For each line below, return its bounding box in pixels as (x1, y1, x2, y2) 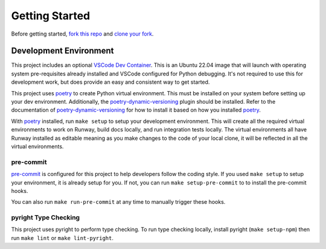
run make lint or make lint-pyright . (11, 234, 114, 241)
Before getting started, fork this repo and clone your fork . (11, 30, 154, 37)
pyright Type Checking (11, 213, 80, 222)
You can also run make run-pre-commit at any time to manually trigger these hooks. (11, 198, 226, 206)
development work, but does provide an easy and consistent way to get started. (11, 78, 210, 86)
